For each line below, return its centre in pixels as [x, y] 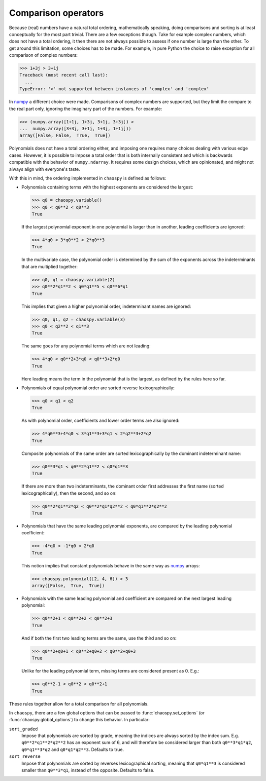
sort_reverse [25, 757]
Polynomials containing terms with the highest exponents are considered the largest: [107, 187]
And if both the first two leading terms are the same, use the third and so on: [99, 638]
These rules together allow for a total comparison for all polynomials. [79, 704]
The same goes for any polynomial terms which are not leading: [86, 346]
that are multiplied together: [50, 266]
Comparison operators [56, 13]
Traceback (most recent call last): [64, 75]
